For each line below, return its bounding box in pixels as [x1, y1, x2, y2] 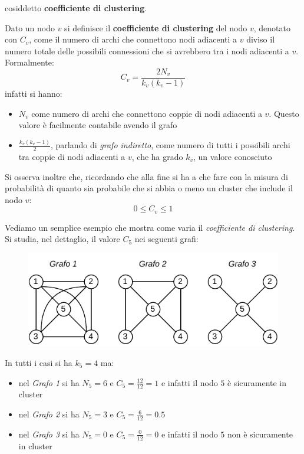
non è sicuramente [227, 427, 293, 440]
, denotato [253, 21, 290, 34]
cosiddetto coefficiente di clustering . [5, 2, 147, 14]
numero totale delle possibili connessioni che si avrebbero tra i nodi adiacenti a [5, 44, 289, 57]
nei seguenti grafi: [134, 233, 199, 245]
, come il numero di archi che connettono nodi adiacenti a [29, 33, 237, 45]
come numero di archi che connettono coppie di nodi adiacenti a [31, 107, 262, 119]
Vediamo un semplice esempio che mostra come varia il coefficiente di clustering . [5, 221, 295, 233]
